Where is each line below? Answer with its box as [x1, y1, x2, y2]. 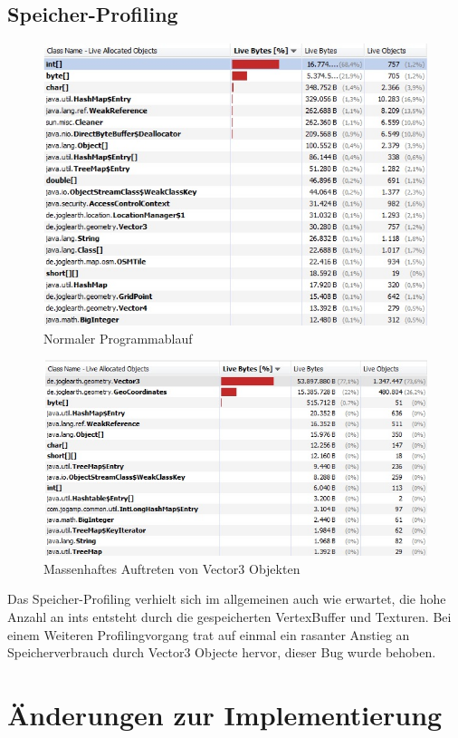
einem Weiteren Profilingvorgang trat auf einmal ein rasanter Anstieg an [7, 625, 410, 644]
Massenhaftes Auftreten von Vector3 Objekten [43, 558, 301, 578]
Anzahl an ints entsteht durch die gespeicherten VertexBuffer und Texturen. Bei [7, 607, 452, 626]
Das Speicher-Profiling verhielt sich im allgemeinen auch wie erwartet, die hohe [7, 589, 446, 608]
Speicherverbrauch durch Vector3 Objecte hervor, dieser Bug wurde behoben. [7, 643, 436, 662]
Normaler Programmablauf [43, 328, 193, 347]
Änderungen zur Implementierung [7, 695, 443, 733]
